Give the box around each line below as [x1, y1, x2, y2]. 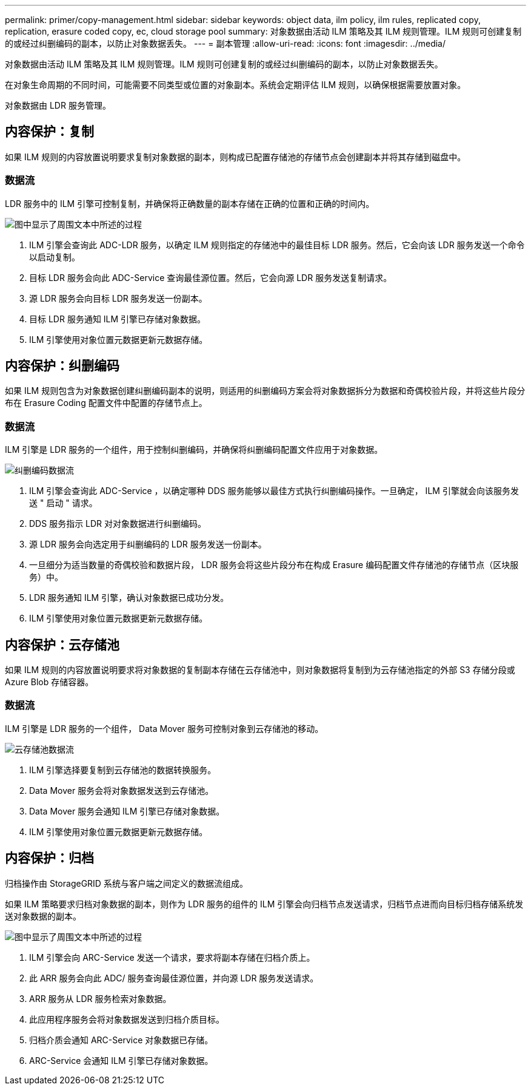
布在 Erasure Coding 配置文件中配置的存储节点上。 [5, 398, 207, 408]
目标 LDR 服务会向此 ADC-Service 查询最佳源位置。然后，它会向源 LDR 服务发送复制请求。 [29, 272, 392, 283]
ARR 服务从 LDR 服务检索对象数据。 [29, 993, 172, 1004]
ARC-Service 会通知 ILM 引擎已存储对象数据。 [29, 1055, 213, 1066]
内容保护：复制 [5, 124, 94, 140]
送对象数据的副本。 [5, 910, 81, 921]
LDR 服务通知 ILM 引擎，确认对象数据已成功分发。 [29, 592, 229, 603]
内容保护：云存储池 [5, 637, 119, 652]
